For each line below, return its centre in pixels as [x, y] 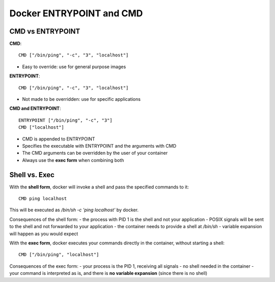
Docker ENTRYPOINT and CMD [76, 13]
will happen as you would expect [44, 234]
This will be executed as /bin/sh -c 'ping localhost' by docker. [74, 210]
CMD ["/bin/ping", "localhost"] [59, 255]
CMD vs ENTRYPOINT [45, 31]
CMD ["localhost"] [42, 128]
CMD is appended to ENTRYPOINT [59, 139]
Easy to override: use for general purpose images [74, 67]
